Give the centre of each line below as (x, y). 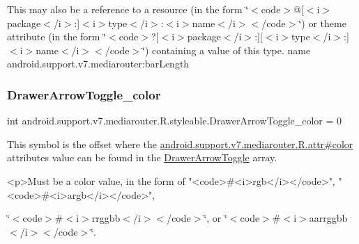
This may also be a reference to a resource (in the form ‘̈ (128, 9)
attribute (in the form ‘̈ (57, 36)
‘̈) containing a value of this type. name (227, 50)
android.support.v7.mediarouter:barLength (98, 64)
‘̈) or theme (322, 23)
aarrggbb (328, 218)
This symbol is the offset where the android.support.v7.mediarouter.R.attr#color (180, 144)
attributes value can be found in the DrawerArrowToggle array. (142, 157)
